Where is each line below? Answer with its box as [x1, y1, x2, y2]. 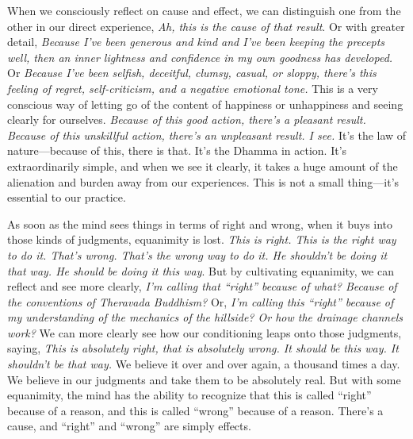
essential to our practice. [7, 189, 126, 206]
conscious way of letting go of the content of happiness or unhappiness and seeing [7, 95, 403, 112]
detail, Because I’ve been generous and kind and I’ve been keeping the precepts [7, 33, 385, 50]
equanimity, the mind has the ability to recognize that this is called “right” [7, 387, 372, 403]
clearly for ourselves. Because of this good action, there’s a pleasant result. [7, 111, 366, 128]
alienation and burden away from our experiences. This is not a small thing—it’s [7, 173, 400, 190]
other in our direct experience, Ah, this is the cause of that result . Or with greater [7, 17, 405, 34]
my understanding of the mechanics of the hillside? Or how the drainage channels [7, 309, 403, 325]
